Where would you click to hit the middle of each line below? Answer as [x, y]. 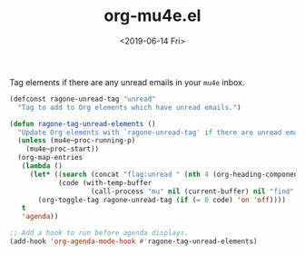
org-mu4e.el [152, 16]
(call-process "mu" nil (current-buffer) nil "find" [192, 191]
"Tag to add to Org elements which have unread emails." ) [130, 107]
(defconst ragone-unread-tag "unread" [83, 99]
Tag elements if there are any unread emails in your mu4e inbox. [127, 82]
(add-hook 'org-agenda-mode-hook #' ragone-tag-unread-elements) [133, 241]
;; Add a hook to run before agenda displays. [99, 233]
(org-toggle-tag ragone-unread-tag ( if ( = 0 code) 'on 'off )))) [162, 200]
